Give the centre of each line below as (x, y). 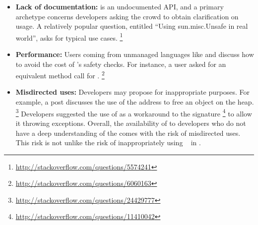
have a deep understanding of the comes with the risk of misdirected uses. (128, 133)
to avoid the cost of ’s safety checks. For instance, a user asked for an (121, 64)
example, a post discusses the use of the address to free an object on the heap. (135, 102)
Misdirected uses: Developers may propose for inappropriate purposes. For (132, 92)
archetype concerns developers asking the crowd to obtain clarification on (127, 16)
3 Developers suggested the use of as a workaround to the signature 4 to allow (134, 112)
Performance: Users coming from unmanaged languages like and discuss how (135, 54)
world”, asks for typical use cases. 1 (69, 37)
